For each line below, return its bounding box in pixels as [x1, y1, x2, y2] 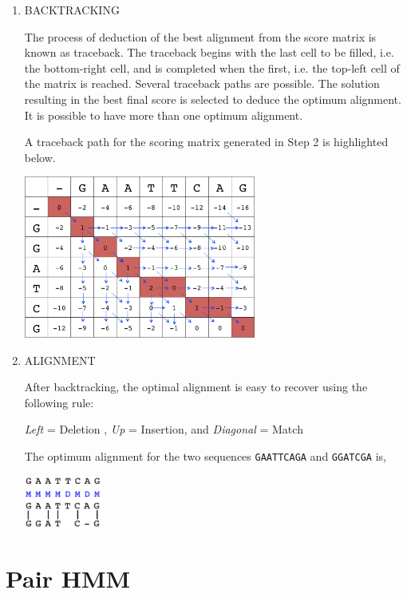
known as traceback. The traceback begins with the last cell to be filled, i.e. [24, 44, 394, 61]
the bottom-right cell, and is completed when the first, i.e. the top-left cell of [24, 59, 400, 76]
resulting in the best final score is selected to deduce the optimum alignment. [24, 90, 401, 107]
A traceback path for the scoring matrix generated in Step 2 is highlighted [24, 133, 389, 150]
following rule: [24, 394, 94, 410]
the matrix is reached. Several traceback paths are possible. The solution [24, 75, 380, 92]
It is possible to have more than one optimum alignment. [24, 106, 303, 123]
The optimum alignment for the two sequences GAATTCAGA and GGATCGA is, [24, 448, 386, 465]
